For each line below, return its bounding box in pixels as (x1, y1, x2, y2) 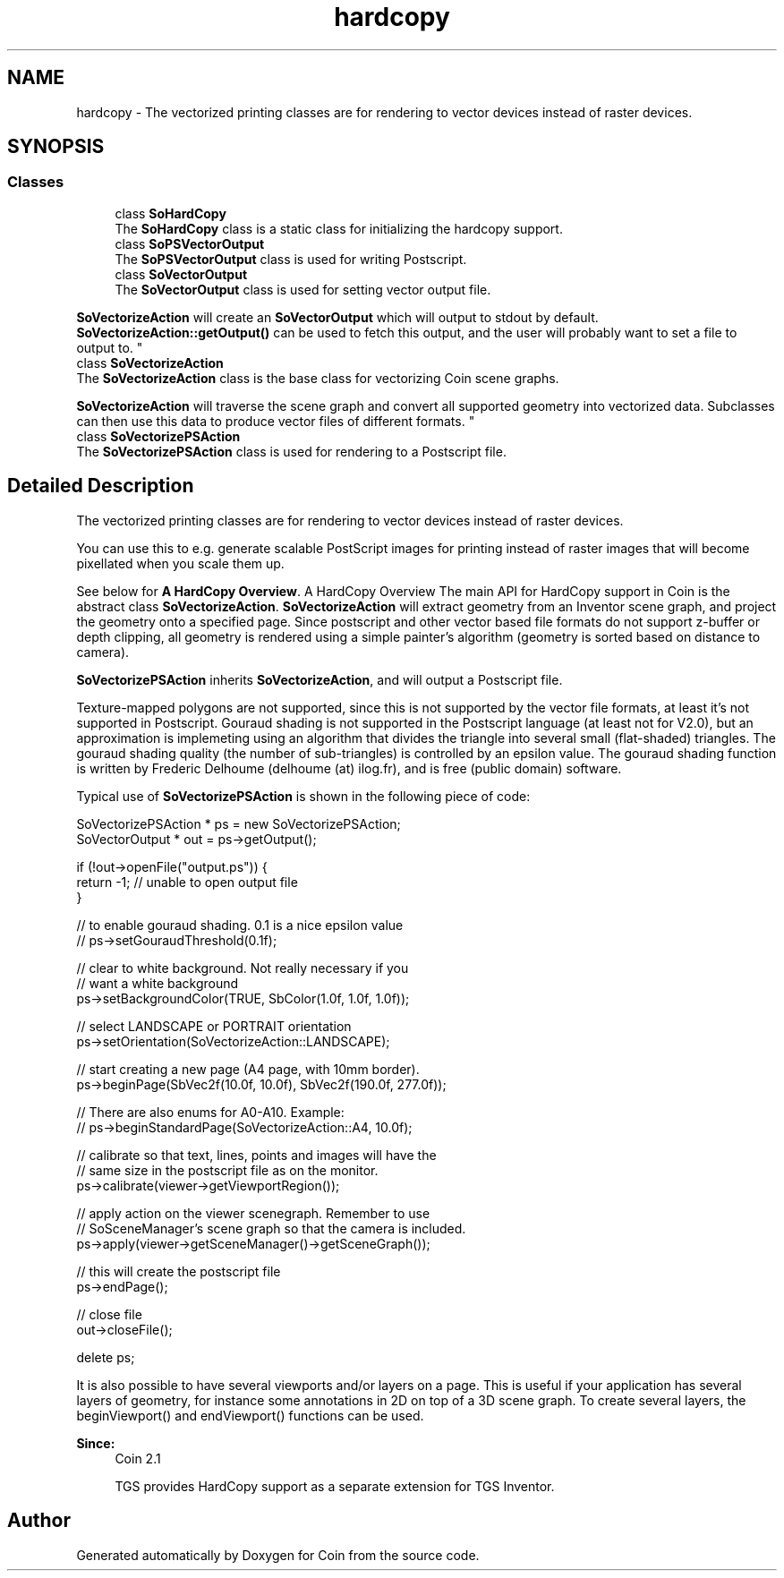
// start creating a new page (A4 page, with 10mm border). (76, 1061, 420, 1077)
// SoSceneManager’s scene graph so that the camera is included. (76, 1220, 466, 1236)
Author (7, 1509, 71, 1532)
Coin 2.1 (115, 1450, 161, 1466)
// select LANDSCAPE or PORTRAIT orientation (76, 1018, 352, 1034)
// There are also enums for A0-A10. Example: (76, 1104, 345, 1120)
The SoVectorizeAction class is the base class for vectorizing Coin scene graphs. (76, 370, 559, 386)
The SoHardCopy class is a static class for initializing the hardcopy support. (115, 220, 563, 236)
